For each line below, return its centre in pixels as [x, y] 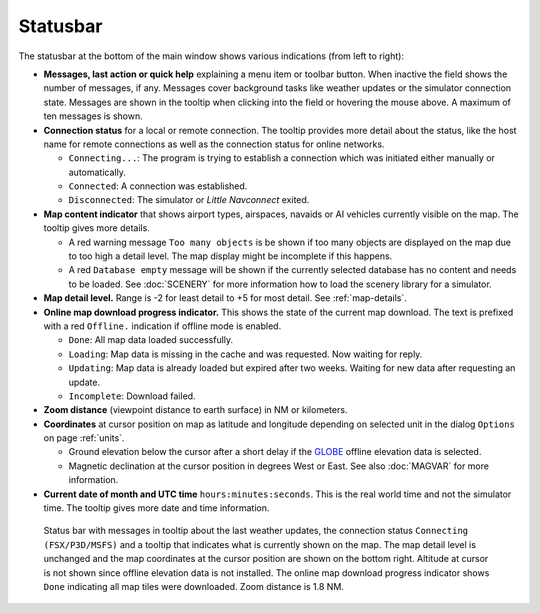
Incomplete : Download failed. [132, 396]
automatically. [97, 172]
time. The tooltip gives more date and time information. [156, 508]
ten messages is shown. [93, 116]
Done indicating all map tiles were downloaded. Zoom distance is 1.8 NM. [194, 586]
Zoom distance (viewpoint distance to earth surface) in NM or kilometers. [195, 410]
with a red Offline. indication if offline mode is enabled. [162, 326]
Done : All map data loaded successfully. [151, 340]
